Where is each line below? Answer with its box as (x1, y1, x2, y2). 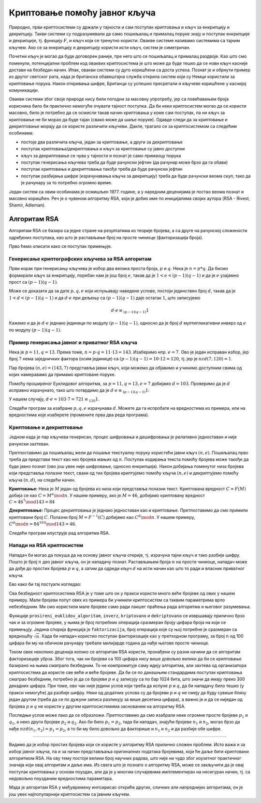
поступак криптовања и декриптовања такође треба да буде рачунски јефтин (21, 166, 183, 172)
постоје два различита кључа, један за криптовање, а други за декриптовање (21, 139, 183, 145)
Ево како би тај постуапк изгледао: (9, 581, 82, 587)
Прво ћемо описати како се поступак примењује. (9, 243, 112, 249)
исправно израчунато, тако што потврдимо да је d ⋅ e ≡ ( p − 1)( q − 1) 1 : (9, 387, 150, 394)
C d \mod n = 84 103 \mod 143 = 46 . (9, 520, 77, 527)
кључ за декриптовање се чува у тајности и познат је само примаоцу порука (21, 153, 181, 159)
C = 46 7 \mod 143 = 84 (9, 498, 55, 504)
